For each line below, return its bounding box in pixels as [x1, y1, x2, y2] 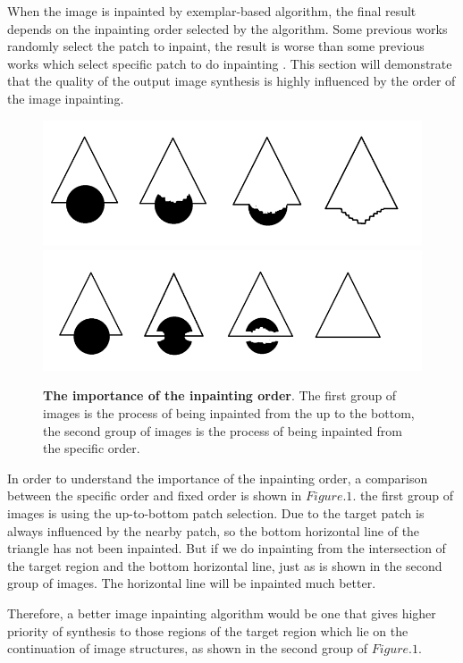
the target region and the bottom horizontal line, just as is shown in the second [7, 556, 442, 575]
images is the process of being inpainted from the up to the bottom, [43, 404, 415, 422]
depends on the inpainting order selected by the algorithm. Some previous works [7, 19, 448, 38]
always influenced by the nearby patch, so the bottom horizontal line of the [7, 521, 420, 540]
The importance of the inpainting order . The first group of [43, 386, 397, 405]
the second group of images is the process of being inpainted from [43, 421, 402, 440]
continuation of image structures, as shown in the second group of [7, 639, 368, 658]
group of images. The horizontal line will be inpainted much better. [7, 574, 376, 592]
